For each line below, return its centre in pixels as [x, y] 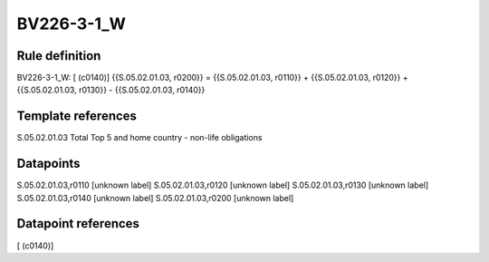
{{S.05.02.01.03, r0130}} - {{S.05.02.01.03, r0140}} [111, 90]
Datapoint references [78, 223]
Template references [77, 116]
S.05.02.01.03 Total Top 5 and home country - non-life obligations [139, 138]
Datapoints [48, 164]
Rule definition [59, 56]
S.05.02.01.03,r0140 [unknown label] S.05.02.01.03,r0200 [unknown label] [155, 198]
